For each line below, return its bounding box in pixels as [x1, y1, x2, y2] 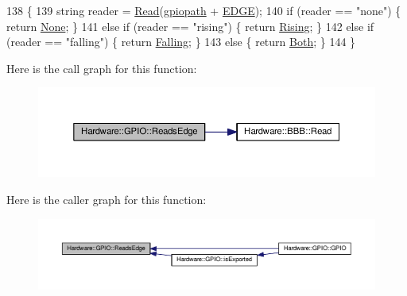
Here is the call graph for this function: [6, 60, 197, 76]
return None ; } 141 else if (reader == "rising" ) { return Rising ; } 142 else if [6, 17, 374, 34]
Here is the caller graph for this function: [6, 190, 207, 207]
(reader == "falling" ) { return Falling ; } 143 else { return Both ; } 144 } [6, 33, 356, 50]
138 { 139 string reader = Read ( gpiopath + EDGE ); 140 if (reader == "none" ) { [6, 2, 401, 18]
